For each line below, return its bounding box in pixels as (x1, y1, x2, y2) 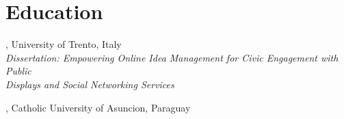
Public (5, 64, 31, 78)
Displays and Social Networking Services (5, 77, 174, 91)
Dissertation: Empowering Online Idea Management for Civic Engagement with (5, 50, 339, 64)
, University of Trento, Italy (5, 37, 122, 51)
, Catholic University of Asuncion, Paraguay (5, 100, 191, 114)
